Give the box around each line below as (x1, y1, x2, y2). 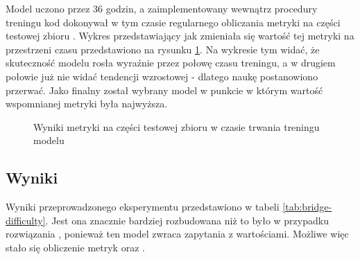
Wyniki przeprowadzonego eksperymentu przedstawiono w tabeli (6, 199, 280, 214)
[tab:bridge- (282, 199, 332, 214)
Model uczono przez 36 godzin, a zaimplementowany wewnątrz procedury (6, 1, 318, 15)
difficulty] (6, 213, 46, 227)
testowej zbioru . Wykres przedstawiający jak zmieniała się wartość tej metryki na (6, 28, 354, 43)
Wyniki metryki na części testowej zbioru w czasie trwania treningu (33, 119, 320, 134)
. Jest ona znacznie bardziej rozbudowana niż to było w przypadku (45, 213, 329, 227)
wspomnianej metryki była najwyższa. (6, 96, 168, 111)
